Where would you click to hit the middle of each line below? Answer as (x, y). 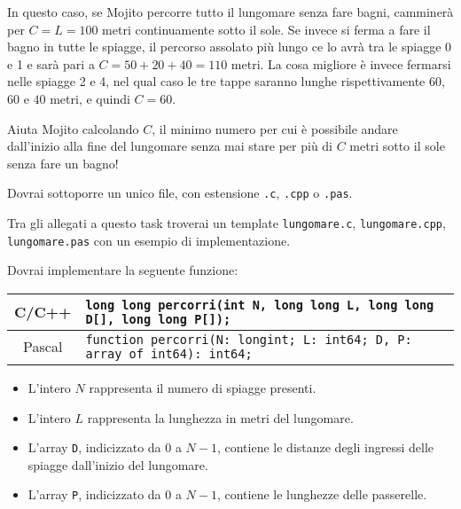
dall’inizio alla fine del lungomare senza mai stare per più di (170, 146)
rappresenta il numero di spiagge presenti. (203, 387)
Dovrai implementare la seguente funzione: (123, 270)
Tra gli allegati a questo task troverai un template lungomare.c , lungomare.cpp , (227, 223)
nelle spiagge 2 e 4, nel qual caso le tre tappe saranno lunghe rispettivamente (216, 81)
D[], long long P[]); (158, 319)
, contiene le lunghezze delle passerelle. (322, 494)
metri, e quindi (90, 98)
